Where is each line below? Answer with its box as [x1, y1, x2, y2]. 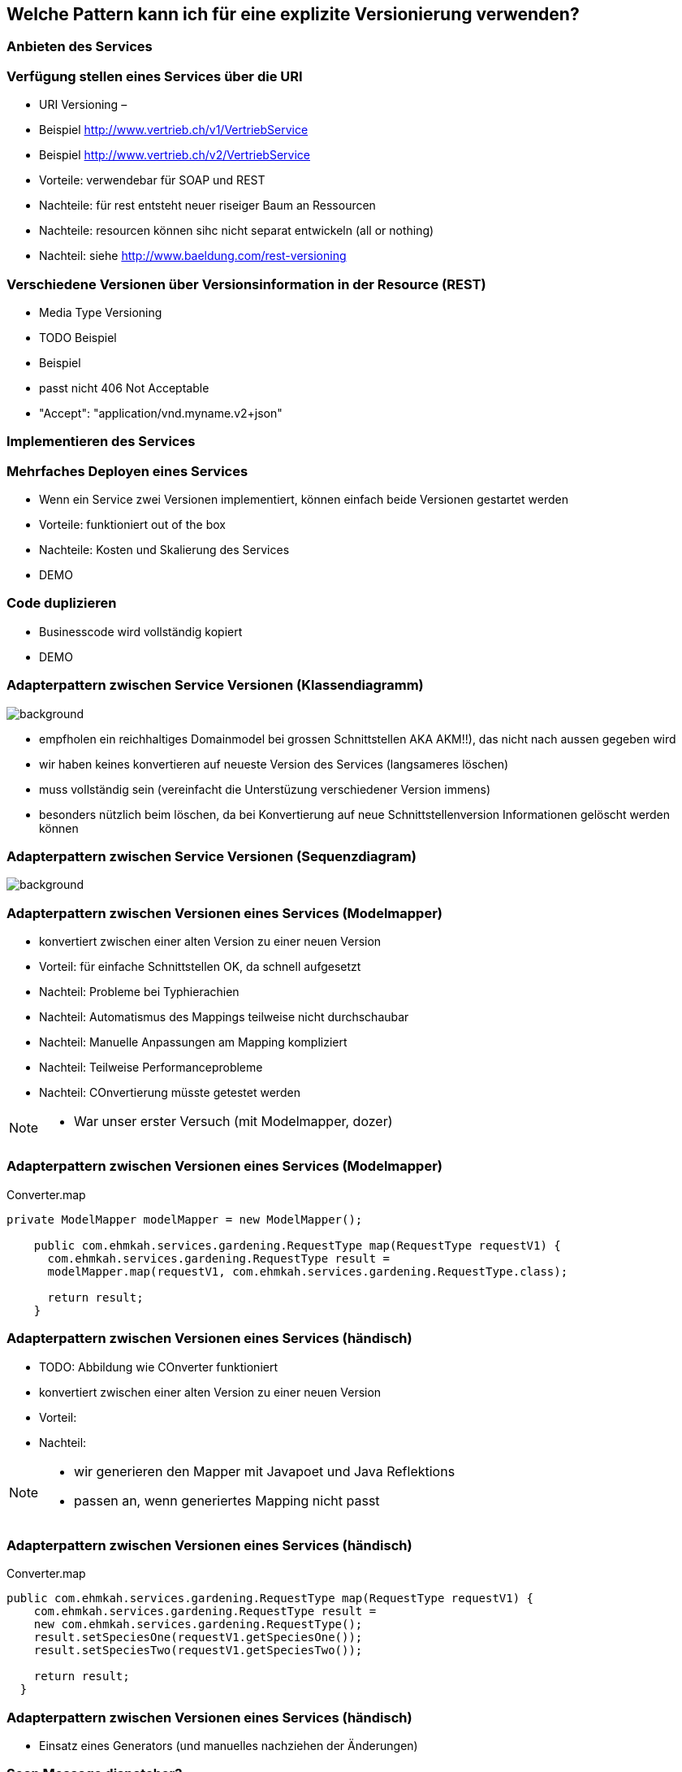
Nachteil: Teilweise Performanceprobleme [39, 1060, 263, 1075]
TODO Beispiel [39, 330, 117, 344]
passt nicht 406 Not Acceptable [39, 380, 209, 395]
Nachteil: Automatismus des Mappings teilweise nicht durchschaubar [39, 1010, 409, 1025]
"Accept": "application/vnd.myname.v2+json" [39, 405, 283, 420]
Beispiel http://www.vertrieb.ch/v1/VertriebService [39, 123, 309, 137]
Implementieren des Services [6, 433, 196, 450]
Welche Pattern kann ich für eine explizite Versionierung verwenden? [6, 4, 580, 24]
